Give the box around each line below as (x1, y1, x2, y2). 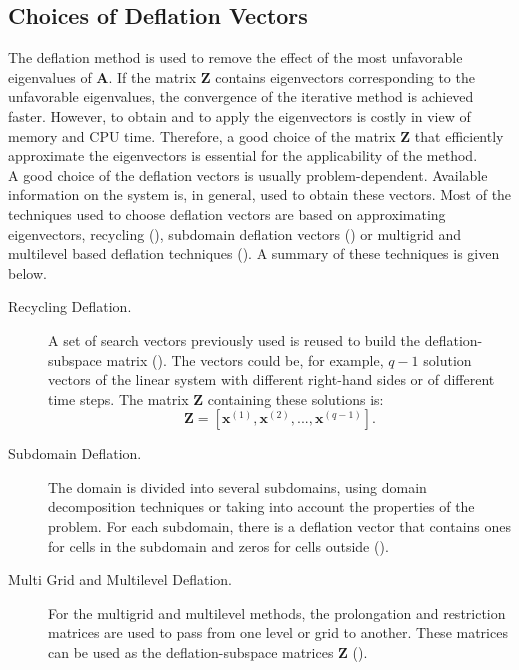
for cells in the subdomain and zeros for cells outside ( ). (48, 535, 389, 556)
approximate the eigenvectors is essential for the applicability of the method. (8, 145, 478, 166)
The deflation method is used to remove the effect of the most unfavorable (8, 47, 463, 68)
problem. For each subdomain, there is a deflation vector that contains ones (48, 516, 512, 537)
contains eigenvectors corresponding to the (215, 66, 475, 87)
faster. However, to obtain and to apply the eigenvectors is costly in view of (8, 105, 471, 126)
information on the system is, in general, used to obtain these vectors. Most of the (8, 184, 512, 205)
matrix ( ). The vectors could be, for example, (106, 349, 384, 370)
